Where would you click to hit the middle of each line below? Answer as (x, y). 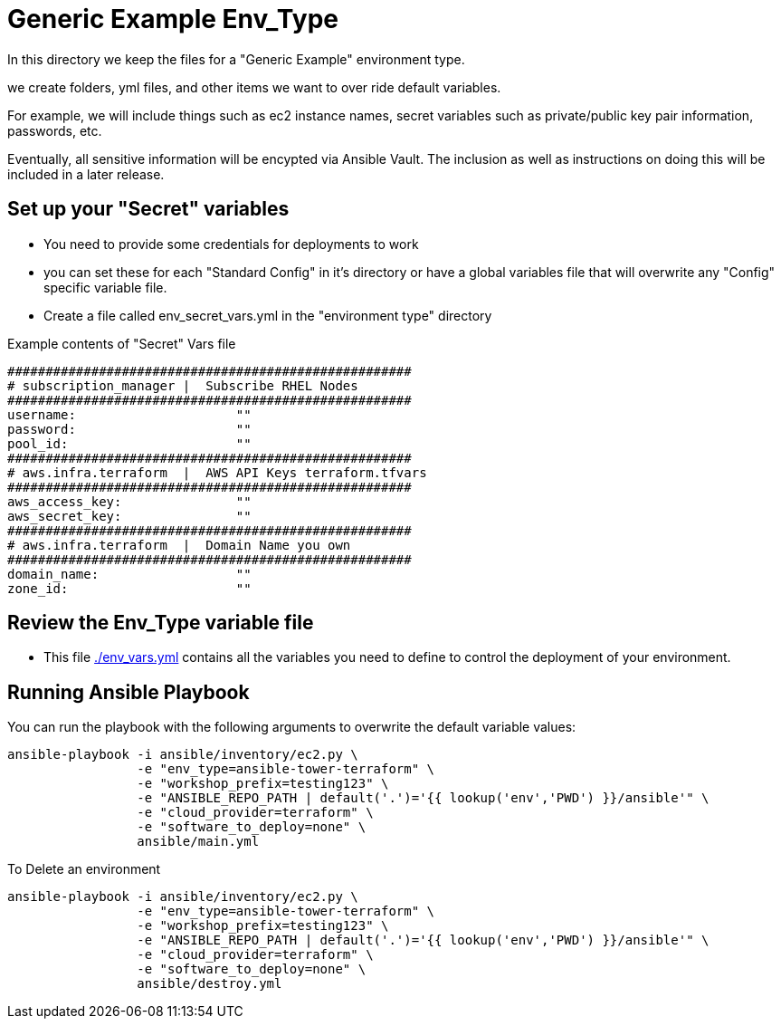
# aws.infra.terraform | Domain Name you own (179, 545)
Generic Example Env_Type (173, 19)
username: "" (129, 414)
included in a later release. (86, 174)
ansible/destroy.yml (210, 984)
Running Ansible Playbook (129, 692)
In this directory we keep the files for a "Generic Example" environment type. (236, 59)
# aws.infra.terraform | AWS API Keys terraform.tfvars (217, 472)
